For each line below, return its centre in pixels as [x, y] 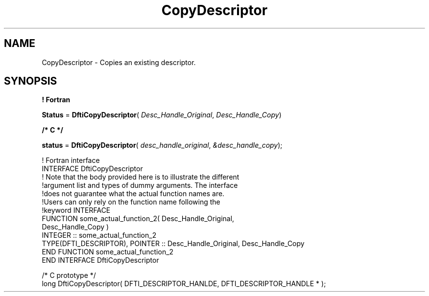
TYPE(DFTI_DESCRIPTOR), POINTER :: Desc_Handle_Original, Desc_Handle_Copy [173, 244]
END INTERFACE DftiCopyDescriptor [100, 260]
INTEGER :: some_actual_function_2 [99, 235]
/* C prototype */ [69, 275]
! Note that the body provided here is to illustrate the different [141, 177]
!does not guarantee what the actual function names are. [133, 194]
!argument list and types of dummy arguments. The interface [140, 185]
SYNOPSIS [31, 81]
